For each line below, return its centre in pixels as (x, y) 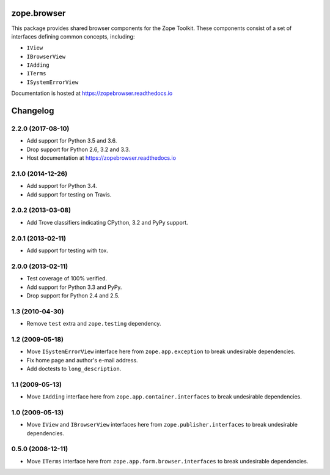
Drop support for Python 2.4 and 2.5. (73, 295)
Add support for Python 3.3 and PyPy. (74, 287)
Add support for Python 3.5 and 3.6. (72, 141)
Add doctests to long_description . (74, 368)
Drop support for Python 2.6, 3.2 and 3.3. (79, 149)
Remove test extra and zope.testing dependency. (94, 324)
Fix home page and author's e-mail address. (82, 360)
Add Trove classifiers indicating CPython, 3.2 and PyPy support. (108, 222)
